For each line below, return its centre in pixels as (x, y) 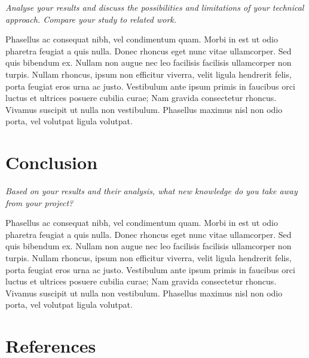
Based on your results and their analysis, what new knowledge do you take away (152, 191)
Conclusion (52, 162)
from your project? (39, 202)
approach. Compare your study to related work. (91, 19)
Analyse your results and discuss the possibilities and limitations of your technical (155, 7)
